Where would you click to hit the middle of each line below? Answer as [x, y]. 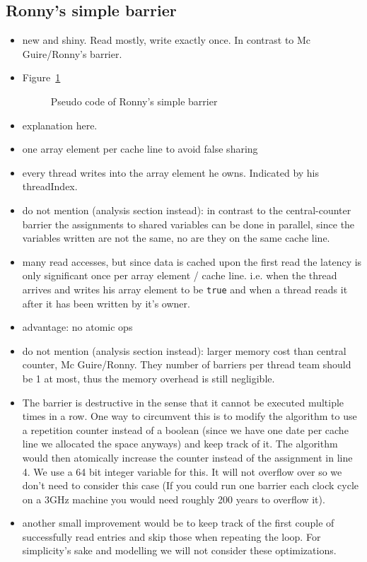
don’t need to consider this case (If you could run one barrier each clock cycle [191, 485]
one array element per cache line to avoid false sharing [140, 149]
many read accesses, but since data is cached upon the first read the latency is [192, 261]
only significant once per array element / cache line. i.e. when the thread [180, 275]
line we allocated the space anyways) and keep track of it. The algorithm [180, 444]
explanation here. [60, 125]
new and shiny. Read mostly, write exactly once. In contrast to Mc [167, 40]
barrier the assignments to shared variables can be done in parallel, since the [188, 224]
